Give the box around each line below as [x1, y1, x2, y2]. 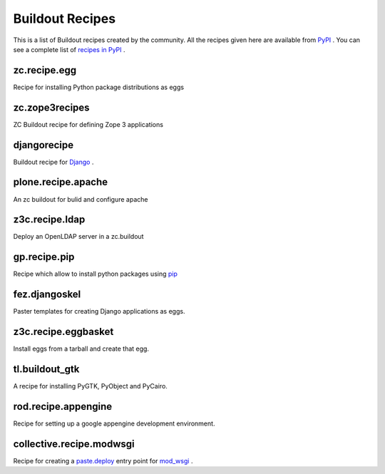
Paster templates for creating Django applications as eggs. [13, 307, 185, 316]
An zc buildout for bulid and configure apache [13, 195, 148, 203]
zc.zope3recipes [13, 101, 90, 113]
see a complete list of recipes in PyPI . [13, 45, 125, 53]
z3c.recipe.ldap [13, 214, 86, 226]
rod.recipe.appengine [13, 400, 113, 413]
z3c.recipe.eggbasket [13, 326, 114, 338]
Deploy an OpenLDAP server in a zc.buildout [13, 232, 144, 241]
